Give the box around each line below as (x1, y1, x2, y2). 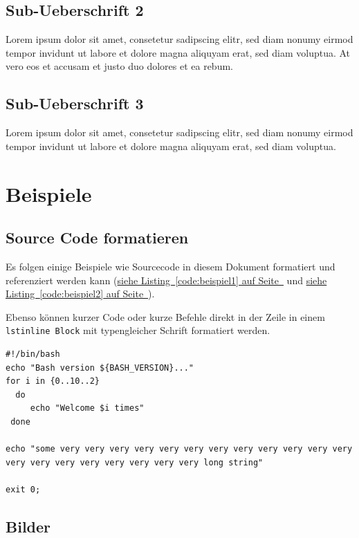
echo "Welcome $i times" (30, 403, 145, 414)
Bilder (6, 515, 51, 537)
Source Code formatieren (6, 227, 189, 248)
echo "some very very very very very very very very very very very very (6, 444, 353, 454)
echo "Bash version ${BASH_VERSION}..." (6, 362, 194, 373)
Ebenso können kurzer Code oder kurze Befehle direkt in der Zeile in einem (6, 309, 325, 324)
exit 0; (6, 484, 41, 494)
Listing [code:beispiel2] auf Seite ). (6, 286, 155, 301)
